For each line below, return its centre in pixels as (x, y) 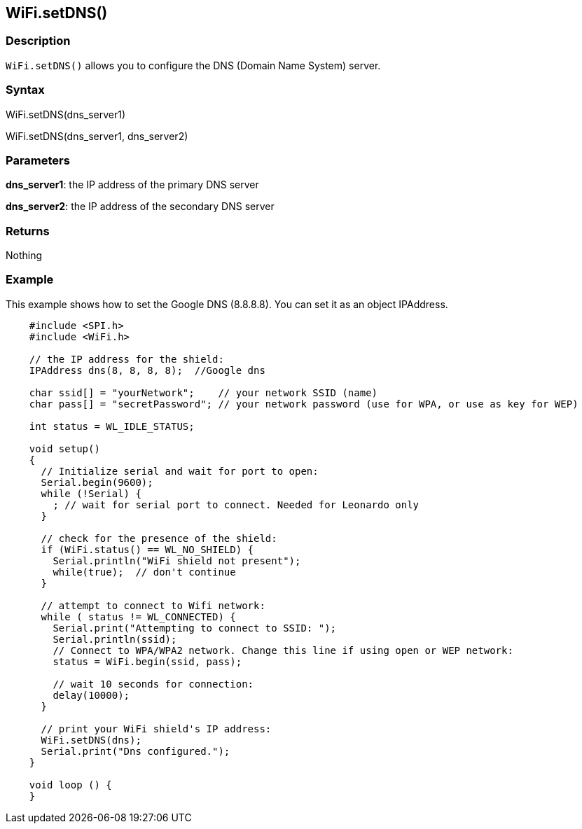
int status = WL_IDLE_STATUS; (112, 426)
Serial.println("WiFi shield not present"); (177, 560)
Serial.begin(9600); (97, 482)
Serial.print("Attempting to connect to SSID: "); (195, 628)
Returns (28, 231)
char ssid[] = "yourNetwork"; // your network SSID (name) (203, 392)
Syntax (25, 90)
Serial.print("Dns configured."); (136, 751)
